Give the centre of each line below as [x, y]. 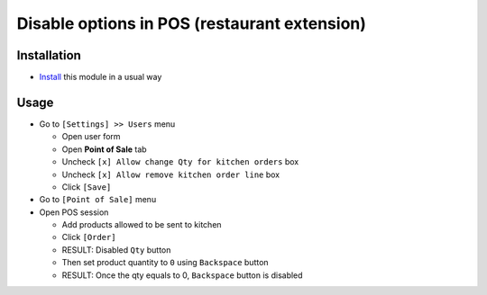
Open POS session [74, 212]
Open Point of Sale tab [105, 149]
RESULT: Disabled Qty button [116, 250]
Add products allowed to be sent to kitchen [142, 225]
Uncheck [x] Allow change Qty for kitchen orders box [180, 162]
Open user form [91, 137]
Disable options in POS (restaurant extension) [192, 23]
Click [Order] [89, 237]
